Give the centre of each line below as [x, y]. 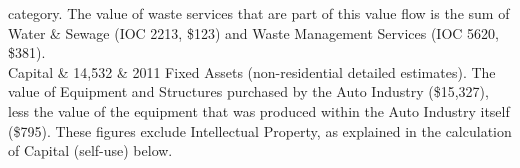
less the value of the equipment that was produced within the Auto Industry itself [259, 110]
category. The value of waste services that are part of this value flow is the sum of [259, 13]
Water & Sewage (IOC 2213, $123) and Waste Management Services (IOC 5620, [253, 32]
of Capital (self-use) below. [90, 150]
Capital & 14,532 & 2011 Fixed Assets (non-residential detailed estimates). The [252, 71]
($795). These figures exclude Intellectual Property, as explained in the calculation [260, 130]
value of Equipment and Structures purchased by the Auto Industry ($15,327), [248, 91]
